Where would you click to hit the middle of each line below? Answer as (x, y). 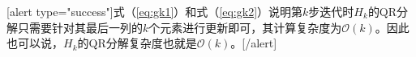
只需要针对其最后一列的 (80, 27)
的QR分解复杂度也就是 (137, 43)
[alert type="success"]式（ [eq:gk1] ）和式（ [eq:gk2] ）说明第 (155, 11)
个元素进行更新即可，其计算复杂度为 (245, 27)
